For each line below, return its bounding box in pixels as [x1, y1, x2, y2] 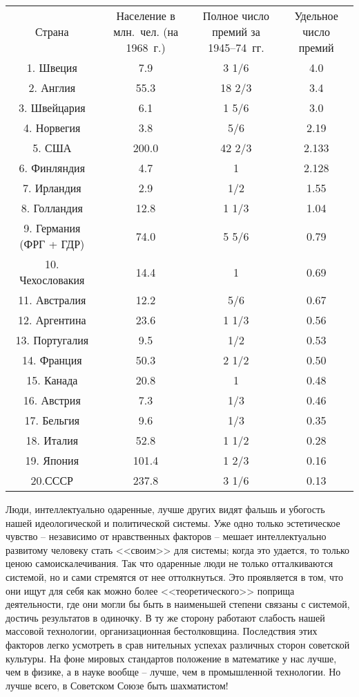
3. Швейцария [18, 100, 86, 115]
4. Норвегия [23, 120, 81, 136]
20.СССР [30, 472, 73, 488]
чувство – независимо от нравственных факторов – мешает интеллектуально [6, 529, 327, 543]
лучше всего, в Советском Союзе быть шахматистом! [6, 678, 229, 692]
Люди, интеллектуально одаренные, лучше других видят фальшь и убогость [6, 502, 325, 516]
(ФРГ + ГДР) [19, 236, 85, 252]
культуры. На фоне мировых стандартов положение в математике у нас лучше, [6, 651, 337, 665]
